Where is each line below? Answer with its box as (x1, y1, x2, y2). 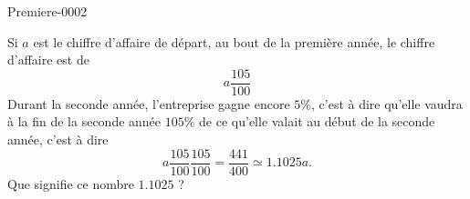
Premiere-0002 (7, 2, 88, 20)
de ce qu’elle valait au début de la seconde (199, 112, 435, 131)
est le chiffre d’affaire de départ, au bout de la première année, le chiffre (33, 32, 435, 51)
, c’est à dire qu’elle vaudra (311, 94, 463, 113)
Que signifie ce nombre (7, 174, 134, 193)
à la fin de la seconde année (7, 112, 162, 131)
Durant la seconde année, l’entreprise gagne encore (7, 94, 290, 113)
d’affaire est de (7, 50, 89, 69)
